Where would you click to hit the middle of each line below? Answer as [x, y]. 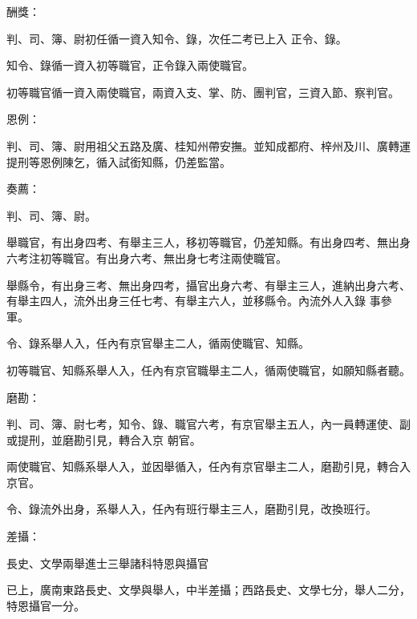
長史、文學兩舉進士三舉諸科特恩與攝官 [107, 563]
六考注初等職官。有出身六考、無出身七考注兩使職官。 [147, 257]
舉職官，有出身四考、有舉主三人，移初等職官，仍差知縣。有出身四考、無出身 [208, 242]
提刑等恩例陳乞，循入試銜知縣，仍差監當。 [119, 161]
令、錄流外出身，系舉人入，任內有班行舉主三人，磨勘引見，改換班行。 [192, 509]
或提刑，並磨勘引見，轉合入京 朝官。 [104, 439]
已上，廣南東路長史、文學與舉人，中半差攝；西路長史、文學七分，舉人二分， [208, 590]
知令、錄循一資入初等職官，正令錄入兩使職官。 [130, 65]
